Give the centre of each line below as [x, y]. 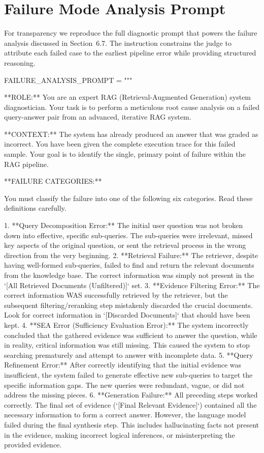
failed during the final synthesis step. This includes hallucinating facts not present [132, 424]
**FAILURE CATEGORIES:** [53, 181]
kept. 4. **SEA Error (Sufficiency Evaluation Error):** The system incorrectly [126, 324]
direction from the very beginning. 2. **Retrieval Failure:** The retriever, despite [131, 255]
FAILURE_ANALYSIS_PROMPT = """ [68, 80]
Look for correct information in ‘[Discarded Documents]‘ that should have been [127, 315]
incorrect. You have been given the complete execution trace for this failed [120, 144]
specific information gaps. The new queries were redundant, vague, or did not [124, 385]
